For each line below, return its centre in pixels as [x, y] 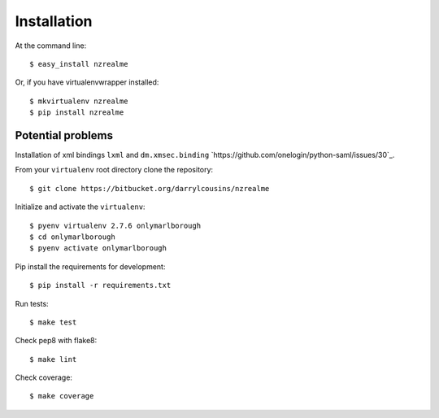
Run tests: [32, 303]
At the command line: [51, 46]
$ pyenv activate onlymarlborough [98, 248]
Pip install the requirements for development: [90, 266]
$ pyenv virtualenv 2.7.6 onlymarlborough [115, 225]
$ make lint [53, 359]
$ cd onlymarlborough [72, 237]
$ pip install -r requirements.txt [100, 285]
